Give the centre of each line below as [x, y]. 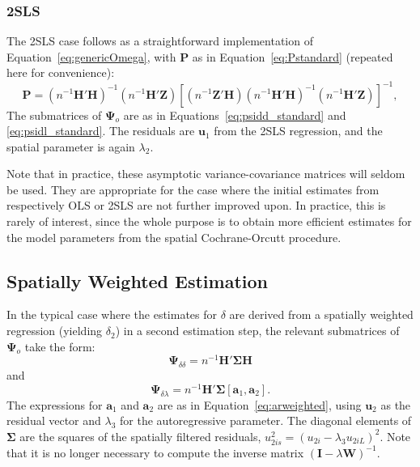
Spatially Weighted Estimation [137, 280]
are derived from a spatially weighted [321, 314]
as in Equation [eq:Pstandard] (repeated [293, 56]
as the [396, 404]
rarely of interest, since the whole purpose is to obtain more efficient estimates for [209, 221]
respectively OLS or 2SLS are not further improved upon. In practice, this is [196, 205]
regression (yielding [55, 331]
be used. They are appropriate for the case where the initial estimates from [193, 189]
